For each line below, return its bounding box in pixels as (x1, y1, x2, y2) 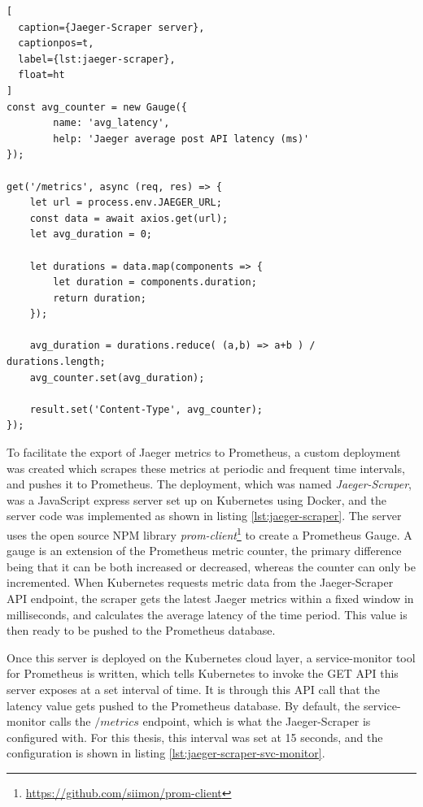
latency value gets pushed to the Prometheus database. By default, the (7, 696, 360, 714)
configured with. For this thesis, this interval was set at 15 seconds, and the (7, 728, 383, 745)
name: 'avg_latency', (53, 117, 170, 129)
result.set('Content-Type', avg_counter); (29, 403, 263, 415)
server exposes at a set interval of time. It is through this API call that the (7, 681, 380, 697)
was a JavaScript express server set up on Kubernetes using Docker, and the (7, 491, 387, 508)
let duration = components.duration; (53, 276, 257, 289)
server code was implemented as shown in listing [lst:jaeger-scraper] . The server (7, 507, 402, 524)
